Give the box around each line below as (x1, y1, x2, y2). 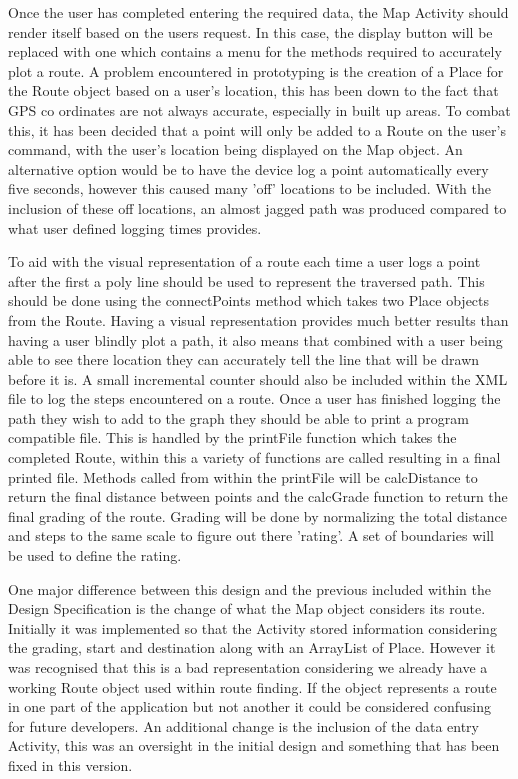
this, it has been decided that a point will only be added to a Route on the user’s (8, 119, 506, 140)
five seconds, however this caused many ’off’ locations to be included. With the (8, 178, 492, 199)
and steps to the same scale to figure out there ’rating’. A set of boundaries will (8, 525, 494, 546)
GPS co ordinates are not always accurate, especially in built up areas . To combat (8, 99, 511, 120)
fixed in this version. (8, 754, 133, 775)
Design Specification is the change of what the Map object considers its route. (8, 598, 486, 619)
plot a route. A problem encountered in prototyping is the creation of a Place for (8, 60, 504, 81)
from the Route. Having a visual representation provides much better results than (8, 309, 509, 330)
